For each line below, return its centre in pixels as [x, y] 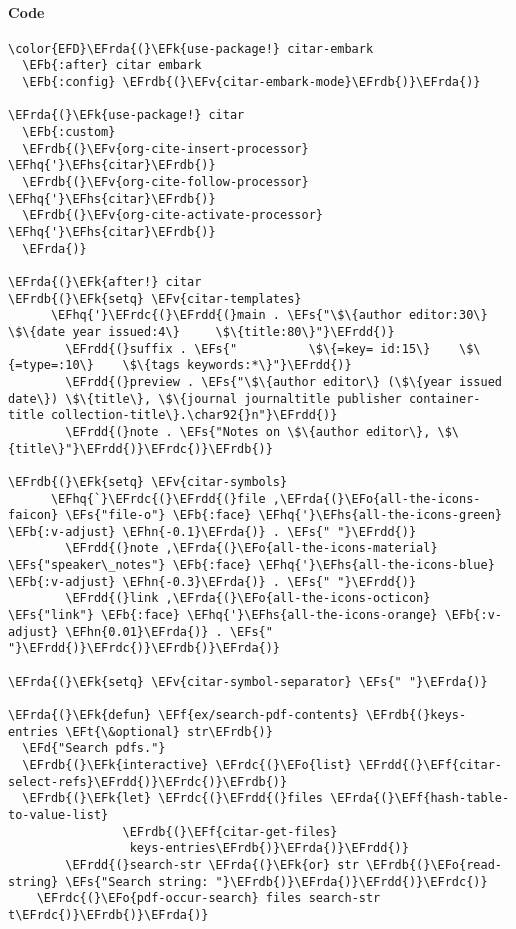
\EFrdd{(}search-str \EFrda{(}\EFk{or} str [212, 864]
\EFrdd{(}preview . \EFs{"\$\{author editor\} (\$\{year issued [283, 381]
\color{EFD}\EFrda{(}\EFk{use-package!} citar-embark [191, 48]
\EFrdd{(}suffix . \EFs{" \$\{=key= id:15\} [248, 348]
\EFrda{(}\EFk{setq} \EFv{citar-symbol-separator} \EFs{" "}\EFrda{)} [248, 681]
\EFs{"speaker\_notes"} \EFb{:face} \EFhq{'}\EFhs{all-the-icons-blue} [251, 565]
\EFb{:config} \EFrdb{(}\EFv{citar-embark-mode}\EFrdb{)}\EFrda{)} [251, 82]
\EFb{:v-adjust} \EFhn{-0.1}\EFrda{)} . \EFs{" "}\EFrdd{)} [212, 531]
